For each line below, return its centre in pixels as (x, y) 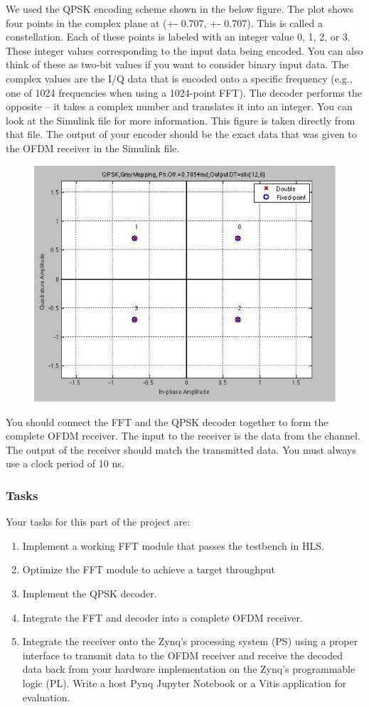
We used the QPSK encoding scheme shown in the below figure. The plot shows (180, 9)
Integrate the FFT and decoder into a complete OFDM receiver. (162, 617)
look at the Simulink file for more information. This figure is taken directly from (181, 120)
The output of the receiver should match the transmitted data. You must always (181, 449)
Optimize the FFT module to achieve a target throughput (149, 569)
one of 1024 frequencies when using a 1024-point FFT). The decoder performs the (184, 92)
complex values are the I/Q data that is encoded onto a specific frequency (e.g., (179, 78)
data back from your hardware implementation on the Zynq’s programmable (189, 669)
